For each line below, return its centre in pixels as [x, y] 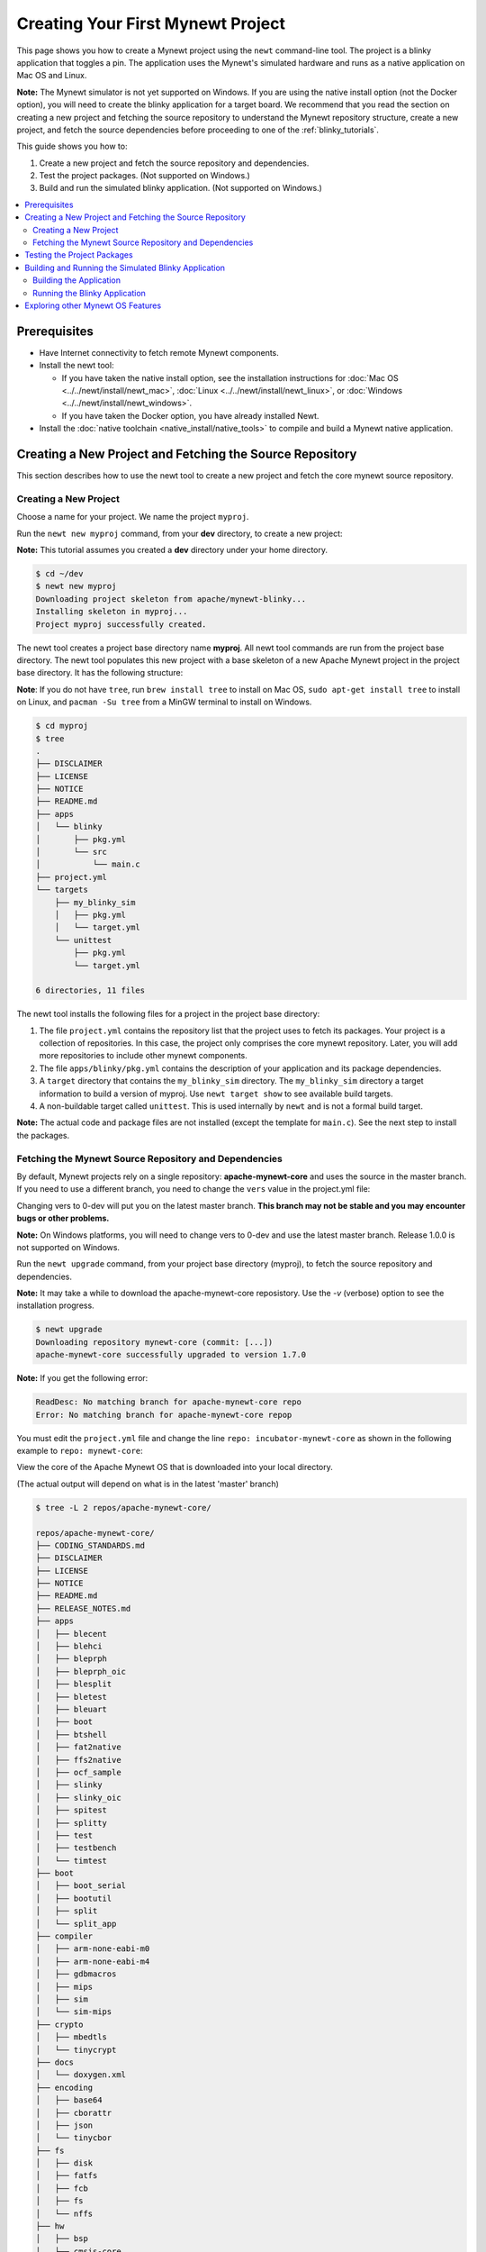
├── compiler [64, 1936]
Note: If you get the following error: [82, 1378]
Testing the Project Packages [79, 255]
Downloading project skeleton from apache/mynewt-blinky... [171, 599]
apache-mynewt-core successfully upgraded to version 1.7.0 [171, 1355]
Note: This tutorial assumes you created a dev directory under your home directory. [172, 550]
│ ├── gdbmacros [76, 1974]
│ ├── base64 [69, 2100]
